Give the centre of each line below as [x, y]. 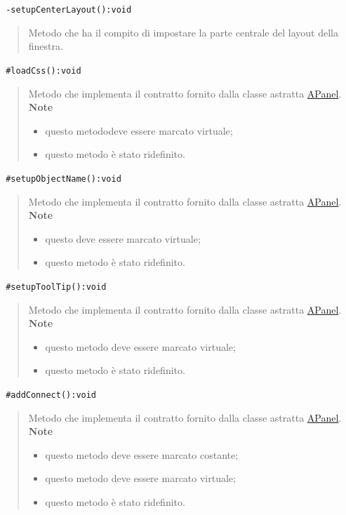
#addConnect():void [51, 395]
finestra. [46, 46]
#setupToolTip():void [56, 287]
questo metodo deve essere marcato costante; [142, 454]
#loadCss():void [44, 71]
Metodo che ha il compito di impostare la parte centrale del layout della [183, 32]
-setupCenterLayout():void [69, 10]
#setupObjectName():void [64, 179]
